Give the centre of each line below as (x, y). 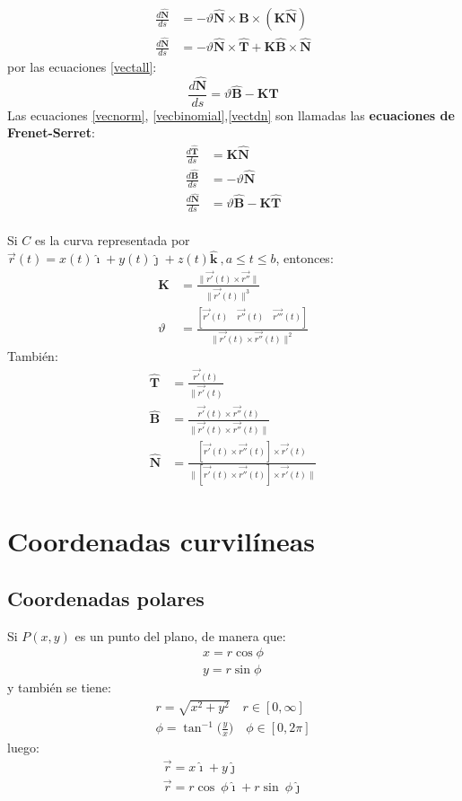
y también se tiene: (59, 687)
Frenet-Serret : (51, 132)
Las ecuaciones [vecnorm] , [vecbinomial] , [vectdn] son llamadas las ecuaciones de (231, 114)
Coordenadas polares (106, 598)
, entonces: (305, 258)
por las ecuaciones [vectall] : (82, 66)
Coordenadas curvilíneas (161, 541)
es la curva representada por (113, 240)
